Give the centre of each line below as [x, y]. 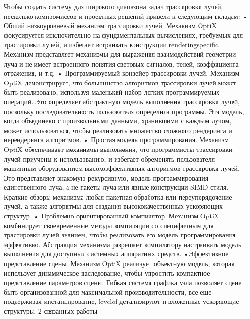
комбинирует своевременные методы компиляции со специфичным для [109, 225]
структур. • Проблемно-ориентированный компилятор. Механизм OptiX [112, 216]
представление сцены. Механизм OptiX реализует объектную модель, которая [119, 263]
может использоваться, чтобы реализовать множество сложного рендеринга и [118, 130]
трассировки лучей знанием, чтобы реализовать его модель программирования [120, 235]
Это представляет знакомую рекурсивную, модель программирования [106, 177]
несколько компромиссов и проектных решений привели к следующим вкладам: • [126, 16]
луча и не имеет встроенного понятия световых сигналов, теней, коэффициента [121, 63]
